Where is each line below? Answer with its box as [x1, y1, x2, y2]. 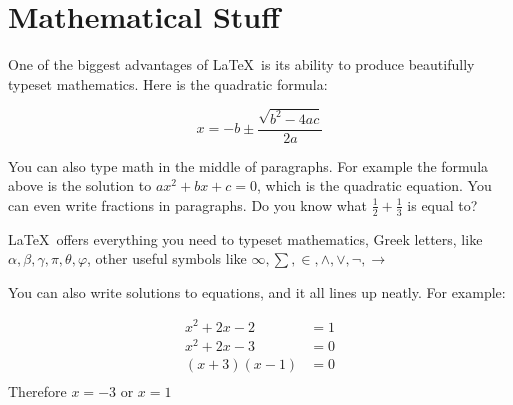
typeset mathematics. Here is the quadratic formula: [8, 73, 328, 94]
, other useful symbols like [87, 248, 247, 269]
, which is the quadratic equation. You [257, 175, 492, 196]
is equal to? [407, 194, 478, 215]
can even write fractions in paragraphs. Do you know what [8, 194, 368, 215]
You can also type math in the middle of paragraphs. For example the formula [8, 155, 489, 176]
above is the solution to [8, 175, 152, 196]
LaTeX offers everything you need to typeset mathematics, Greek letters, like [8, 228, 483, 249]
